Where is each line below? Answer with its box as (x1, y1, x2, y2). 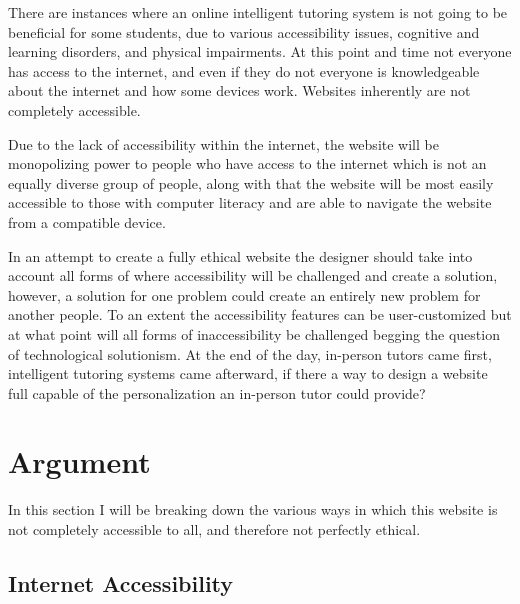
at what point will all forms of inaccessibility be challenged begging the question (8, 323, 500, 344)
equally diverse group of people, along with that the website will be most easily (8, 172, 494, 193)
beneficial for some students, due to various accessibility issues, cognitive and (8, 21, 480, 42)
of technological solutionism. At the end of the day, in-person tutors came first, (8, 343, 492, 364)
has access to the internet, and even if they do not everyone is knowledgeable (8, 60, 480, 81)
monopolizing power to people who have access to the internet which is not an (8, 153, 487, 174)
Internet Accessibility (8, 567, 234, 598)
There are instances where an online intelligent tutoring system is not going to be (8, 2, 508, 22)
